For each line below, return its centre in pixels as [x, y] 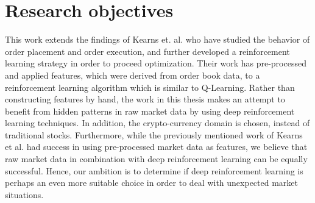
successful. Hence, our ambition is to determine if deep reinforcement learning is [154, 170]
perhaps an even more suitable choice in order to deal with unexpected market [151, 183]
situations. [24, 194]
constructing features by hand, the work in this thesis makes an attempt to [145, 99]
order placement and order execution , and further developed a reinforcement [147, 51]
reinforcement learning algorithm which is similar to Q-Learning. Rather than [150, 87]
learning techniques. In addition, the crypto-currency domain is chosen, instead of [157, 123]
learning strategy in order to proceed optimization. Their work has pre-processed [156, 63]
